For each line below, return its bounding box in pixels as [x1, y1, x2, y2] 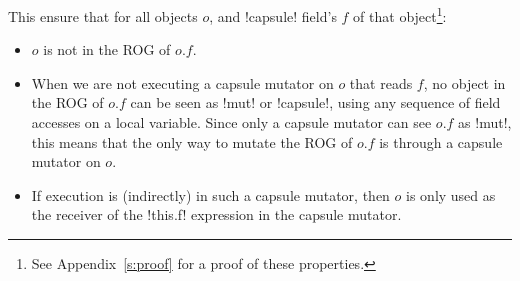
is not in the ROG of [43, 39, 171, 60]
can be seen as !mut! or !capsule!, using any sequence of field [130, 92, 501, 113]
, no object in [423, 72, 506, 93]
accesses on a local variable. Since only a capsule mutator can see [31, 112, 432, 133]
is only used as [406, 184, 496, 205]
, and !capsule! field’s [209, 5, 337, 26]
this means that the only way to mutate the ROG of [31, 131, 353, 152]
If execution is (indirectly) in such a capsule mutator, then [31, 184, 390, 205]
